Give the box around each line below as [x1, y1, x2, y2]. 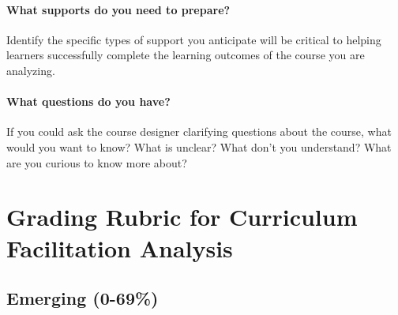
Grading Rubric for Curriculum [6, 201, 358, 233]
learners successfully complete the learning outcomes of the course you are [6, 47, 365, 63]
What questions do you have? [6, 93, 171, 110]
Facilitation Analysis [6, 231, 233, 264]
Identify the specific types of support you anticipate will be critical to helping [6, 31, 381, 47]
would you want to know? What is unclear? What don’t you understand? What [6, 138, 392, 155]
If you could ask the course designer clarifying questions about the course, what [6, 123, 392, 140]
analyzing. [6, 62, 55, 78]
